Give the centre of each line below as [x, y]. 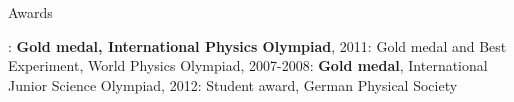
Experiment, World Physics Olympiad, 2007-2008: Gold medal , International [248, 65]
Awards [30, 12]
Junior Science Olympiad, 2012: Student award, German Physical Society [233, 84]
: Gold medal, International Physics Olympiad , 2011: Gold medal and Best [257, 45]
